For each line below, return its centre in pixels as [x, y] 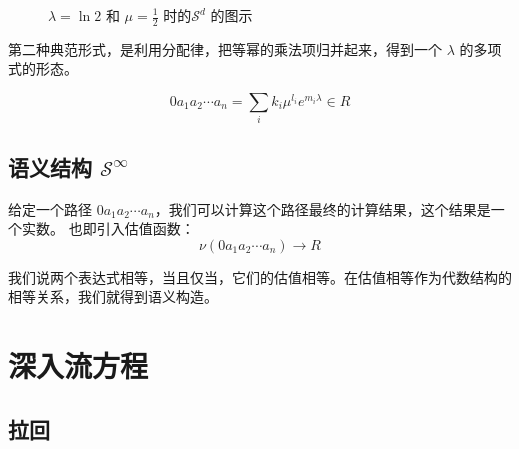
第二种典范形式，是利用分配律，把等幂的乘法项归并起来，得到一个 [225, 48]
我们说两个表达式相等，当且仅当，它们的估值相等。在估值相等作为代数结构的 [260, 276]
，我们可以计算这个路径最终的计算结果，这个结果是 [322, 208]
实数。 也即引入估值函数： [108, 228]
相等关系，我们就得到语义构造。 [113, 296]
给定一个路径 [50, 208]
